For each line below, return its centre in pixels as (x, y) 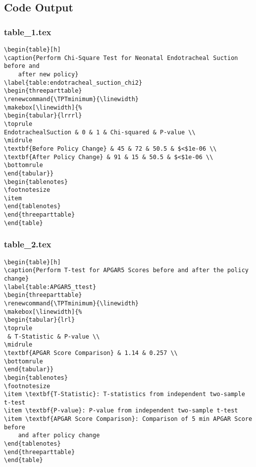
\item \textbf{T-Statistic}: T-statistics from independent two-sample (125, 394)
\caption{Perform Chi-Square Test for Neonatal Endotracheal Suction (121, 58)
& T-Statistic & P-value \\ (54, 336)
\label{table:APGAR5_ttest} (50, 287)
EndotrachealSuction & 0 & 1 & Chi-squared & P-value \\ (100, 132)
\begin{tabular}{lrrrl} (43, 116)
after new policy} (48, 74)
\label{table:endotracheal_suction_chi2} (73, 83)
